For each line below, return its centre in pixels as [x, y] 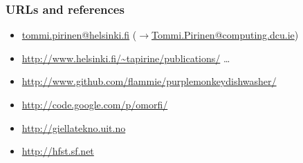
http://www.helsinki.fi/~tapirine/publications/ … [126, 58]
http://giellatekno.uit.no [74, 127]
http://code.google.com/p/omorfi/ [95, 104]
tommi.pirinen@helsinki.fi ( [79, 35]
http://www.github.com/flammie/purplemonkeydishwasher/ [149, 81]
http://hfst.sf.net [58, 151]
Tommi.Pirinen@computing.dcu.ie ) [225, 35]
